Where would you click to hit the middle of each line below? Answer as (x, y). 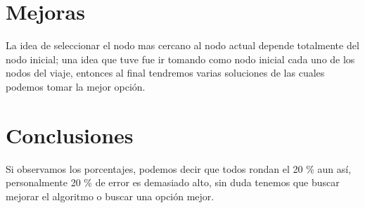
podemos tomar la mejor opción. (76, 86)
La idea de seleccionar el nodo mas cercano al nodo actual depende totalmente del (182, 45)
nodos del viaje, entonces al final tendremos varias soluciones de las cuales (165, 73)
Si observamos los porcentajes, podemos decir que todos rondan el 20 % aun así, (179, 168)
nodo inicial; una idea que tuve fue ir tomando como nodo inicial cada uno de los (180, 59)
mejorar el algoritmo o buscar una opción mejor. (110, 196)
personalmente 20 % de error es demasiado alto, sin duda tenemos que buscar (173, 182)
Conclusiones (70, 135)
